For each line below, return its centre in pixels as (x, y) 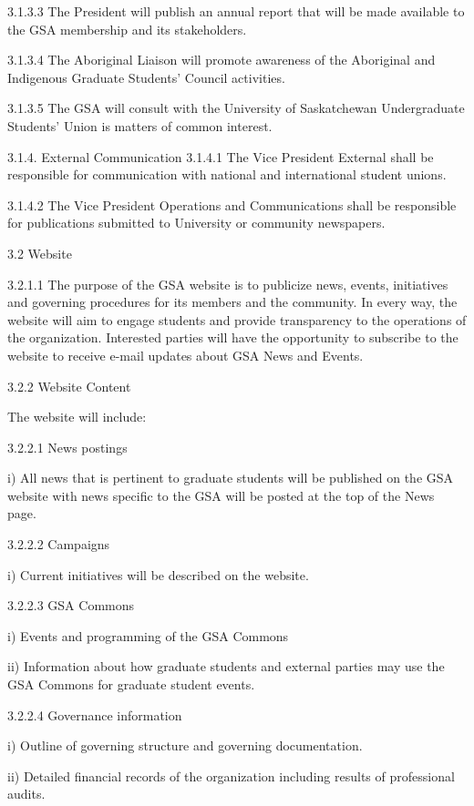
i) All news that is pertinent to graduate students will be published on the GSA (231, 478)
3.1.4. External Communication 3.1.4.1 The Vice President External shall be (221, 156)
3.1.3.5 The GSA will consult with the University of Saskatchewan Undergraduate (236, 108)
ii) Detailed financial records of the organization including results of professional (231, 775)
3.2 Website (40, 253)
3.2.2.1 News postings (67, 447)
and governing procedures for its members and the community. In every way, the (232, 302)
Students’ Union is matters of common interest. (140, 125)
